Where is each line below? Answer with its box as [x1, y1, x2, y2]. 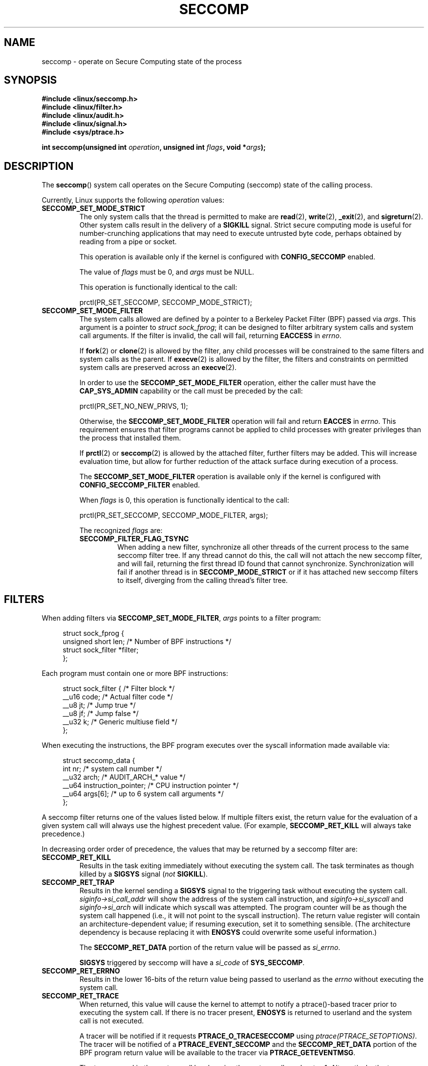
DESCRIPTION [4, 160, 74, 172]
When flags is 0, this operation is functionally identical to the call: [79, 496, 289, 505]
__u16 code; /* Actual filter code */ [63, 693, 173, 701]
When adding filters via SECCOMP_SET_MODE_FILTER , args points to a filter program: [42, 614, 321, 623]
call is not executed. [79, 1017, 144, 1025]
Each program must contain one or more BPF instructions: [42, 669, 228, 678]
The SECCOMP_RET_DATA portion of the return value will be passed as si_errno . [79, 943, 341, 952]
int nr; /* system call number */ [63, 765, 162, 773]
